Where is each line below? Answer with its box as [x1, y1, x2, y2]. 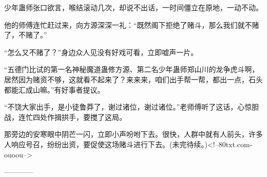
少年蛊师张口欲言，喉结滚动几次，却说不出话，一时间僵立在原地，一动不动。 [4, 2, 263, 12]
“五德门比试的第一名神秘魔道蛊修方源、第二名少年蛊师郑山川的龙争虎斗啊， [4, 64, 259, 75]
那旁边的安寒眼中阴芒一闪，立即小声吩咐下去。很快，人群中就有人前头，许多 [4, 129, 263, 139]
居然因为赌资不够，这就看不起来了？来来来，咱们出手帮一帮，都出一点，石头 [4, 74, 263, 84]
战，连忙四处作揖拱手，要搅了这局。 [4, 111, 126, 122]
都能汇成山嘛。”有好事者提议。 [4, 84, 105, 95]
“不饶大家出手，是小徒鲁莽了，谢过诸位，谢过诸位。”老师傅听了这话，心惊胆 [4, 101, 259, 112]
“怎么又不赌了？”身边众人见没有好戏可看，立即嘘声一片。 [4, 46, 198, 57]
